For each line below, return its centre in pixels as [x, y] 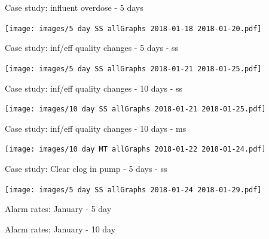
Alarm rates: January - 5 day [58, 209]
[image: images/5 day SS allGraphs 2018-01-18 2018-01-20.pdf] [133, 28]
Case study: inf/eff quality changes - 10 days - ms [96, 128]
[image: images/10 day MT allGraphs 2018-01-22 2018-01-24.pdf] [135, 149]
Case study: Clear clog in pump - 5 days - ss [86, 168]
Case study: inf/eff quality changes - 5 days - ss [92, 48]
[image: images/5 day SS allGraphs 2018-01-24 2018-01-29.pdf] [133, 190]
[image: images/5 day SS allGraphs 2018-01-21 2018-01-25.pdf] [133, 69]
